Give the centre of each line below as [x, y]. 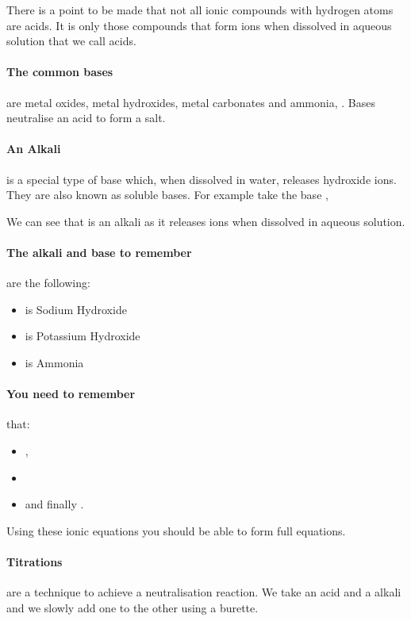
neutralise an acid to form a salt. [86, 118]
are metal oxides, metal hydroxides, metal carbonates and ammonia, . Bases [191, 102]
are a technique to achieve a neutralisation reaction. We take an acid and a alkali [204, 592]
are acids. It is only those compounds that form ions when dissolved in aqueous [199, 25]
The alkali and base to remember [99, 252]
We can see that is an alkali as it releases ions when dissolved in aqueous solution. [206, 221]
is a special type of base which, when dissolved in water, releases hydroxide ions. [202, 179]
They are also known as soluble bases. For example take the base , [167, 195]
